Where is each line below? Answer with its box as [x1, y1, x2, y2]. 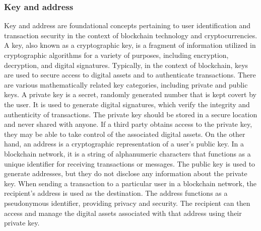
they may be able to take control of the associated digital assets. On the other [4, 128, 245, 139]
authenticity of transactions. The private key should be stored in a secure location [4, 109, 257, 119]
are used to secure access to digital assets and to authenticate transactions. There [4, 69, 256, 80]
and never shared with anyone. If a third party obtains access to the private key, [4, 119, 252, 129]
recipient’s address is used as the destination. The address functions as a [4, 188, 228, 198]
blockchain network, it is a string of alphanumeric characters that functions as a [4, 148, 251, 159]
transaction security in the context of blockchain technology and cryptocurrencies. [4, 30, 257, 40]
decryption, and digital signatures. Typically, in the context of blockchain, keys [4, 59, 248, 70]
